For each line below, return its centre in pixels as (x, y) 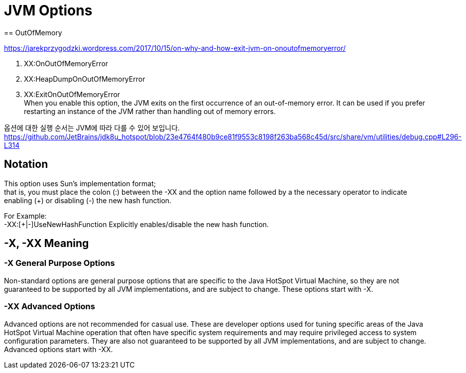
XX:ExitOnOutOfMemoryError (72, 94)
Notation (26, 164)
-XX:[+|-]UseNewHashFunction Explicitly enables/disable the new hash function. (136, 224)
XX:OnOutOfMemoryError (66, 63)
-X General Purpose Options (59, 263)
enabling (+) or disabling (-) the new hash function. (88, 200)
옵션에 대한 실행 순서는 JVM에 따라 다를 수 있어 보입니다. (92, 127)
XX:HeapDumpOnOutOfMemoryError (85, 79)
